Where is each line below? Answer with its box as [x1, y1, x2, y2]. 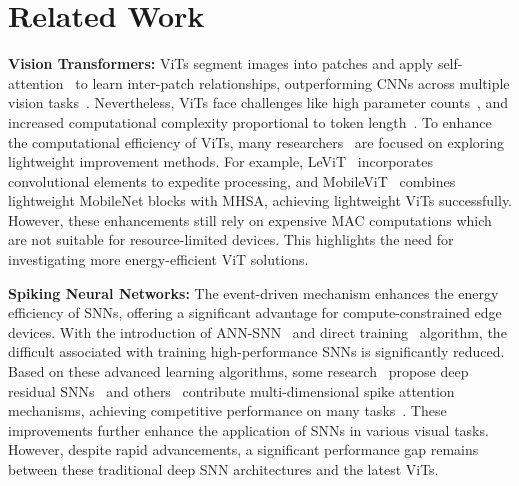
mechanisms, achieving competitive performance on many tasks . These [8, 400, 447, 421]
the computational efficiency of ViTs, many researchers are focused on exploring [8, 131, 504, 152]
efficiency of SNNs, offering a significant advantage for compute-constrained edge [8, 302, 502, 323]
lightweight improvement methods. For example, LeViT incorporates [8, 151, 433, 172]
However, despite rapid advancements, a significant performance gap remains [8, 439, 479, 460]
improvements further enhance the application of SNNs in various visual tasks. [8, 419, 489, 440]
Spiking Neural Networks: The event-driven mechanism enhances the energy [8, 282, 499, 303]
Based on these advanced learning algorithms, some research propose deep [8, 361, 469, 382]
